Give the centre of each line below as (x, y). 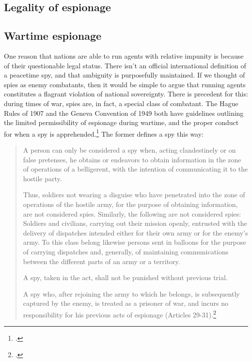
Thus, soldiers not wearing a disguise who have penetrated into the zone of (134, 195)
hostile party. (42, 178)
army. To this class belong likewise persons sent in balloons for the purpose (134, 242)
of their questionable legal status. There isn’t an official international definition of (125, 65)
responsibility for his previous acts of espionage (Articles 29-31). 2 (119, 314)
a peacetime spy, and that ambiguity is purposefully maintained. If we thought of (125, 75)
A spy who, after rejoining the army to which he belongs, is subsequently (131, 293)
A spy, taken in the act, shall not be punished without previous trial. (125, 277)
